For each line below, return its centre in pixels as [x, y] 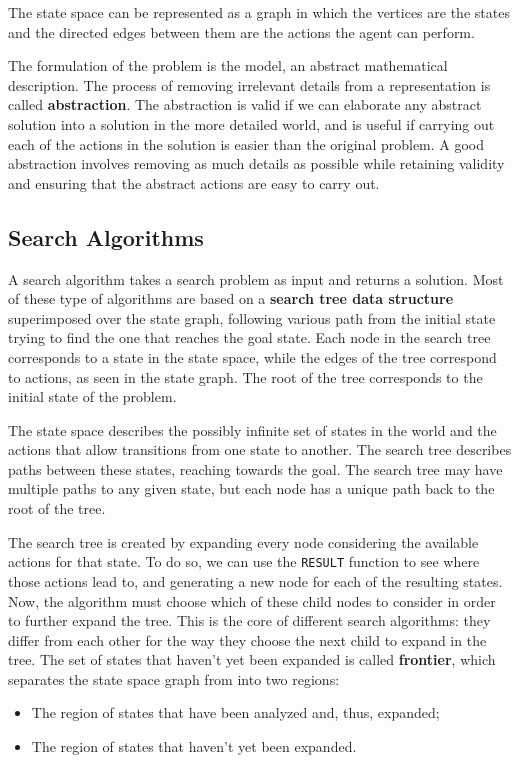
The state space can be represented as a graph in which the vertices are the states [259, 12]
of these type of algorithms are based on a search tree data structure [231, 298]
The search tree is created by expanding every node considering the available [243, 541]
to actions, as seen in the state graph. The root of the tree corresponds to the [245, 376]
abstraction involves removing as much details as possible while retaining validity [256, 163]
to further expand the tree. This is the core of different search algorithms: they [249, 620]
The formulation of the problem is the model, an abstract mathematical [228, 65]
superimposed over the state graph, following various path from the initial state [252, 317]
